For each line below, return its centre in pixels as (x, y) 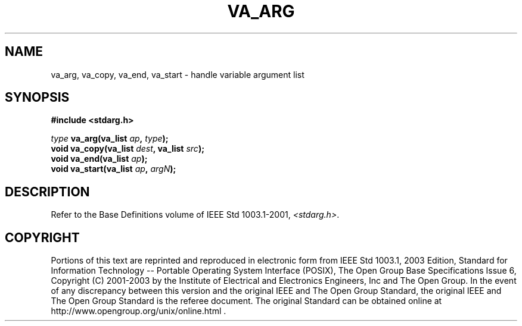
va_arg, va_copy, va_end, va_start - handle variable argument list (178, 74)
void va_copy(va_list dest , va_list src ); (128, 149)
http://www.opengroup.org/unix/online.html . (139, 311)
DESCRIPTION (47, 192)
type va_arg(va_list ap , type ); (110, 139)
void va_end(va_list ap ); (99, 159)
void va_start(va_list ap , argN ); (114, 169)
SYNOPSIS (37, 98)
